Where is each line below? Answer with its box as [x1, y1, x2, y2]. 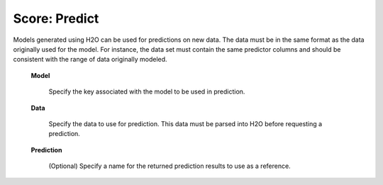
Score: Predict [13, 11, 99, 26]
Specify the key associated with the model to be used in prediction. [48, 87, 245, 96]
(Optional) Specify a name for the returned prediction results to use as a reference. [48, 162, 291, 170]
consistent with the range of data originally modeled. [13, 55, 167, 64]
